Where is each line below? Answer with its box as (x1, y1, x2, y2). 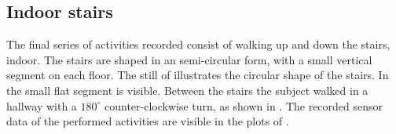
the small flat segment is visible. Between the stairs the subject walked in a (6, 81, 368, 98)
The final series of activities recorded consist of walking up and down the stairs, (6, 36, 390, 53)
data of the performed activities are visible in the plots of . (6, 113, 289, 129)
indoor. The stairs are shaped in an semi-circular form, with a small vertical (6, 51, 372, 67)
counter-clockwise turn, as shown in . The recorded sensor (104, 97, 383, 114)
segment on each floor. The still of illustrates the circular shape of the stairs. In (6, 67, 389, 83)
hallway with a (6, 97, 77, 114)
